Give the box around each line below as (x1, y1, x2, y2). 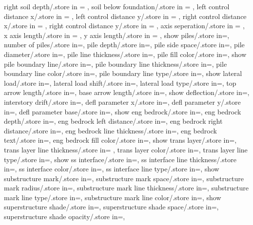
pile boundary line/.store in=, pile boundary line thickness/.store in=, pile (4, 58, 227, 69)
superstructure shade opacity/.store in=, (4, 211, 125, 222)
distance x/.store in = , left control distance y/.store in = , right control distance (4, 11, 247, 21)
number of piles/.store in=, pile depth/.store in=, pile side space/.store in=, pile (4, 39, 245, 50)
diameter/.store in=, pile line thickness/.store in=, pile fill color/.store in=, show (4, 49, 247, 59)
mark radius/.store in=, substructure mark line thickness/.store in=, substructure (4, 183, 249, 193)
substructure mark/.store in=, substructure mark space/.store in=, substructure (4, 173, 244, 183)
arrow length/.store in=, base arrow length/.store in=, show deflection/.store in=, (4, 87, 250, 97)
